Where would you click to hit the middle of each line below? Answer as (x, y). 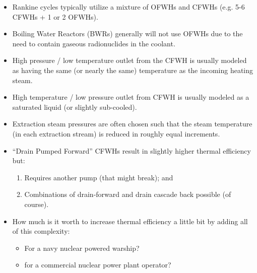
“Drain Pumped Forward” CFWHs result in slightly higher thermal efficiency (132, 150)
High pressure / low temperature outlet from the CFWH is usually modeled (130, 60)
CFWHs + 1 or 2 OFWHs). (55, 16)
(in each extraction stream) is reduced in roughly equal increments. (116, 133)
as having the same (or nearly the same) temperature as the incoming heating (133, 70)
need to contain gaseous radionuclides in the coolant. (94, 43)
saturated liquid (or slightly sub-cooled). (75, 107)
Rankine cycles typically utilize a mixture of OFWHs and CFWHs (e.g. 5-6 (128, 7)
